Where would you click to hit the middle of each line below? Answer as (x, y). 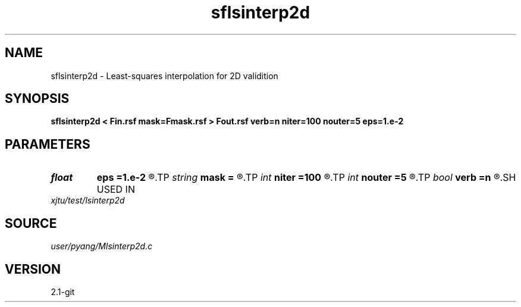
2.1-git (63, 292)
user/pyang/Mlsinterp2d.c (102, 246)
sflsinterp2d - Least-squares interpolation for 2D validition (164, 76)
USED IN (116, 189)
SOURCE (31, 223)
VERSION (33, 269)
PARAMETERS (48, 144)
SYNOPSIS (37, 99)
